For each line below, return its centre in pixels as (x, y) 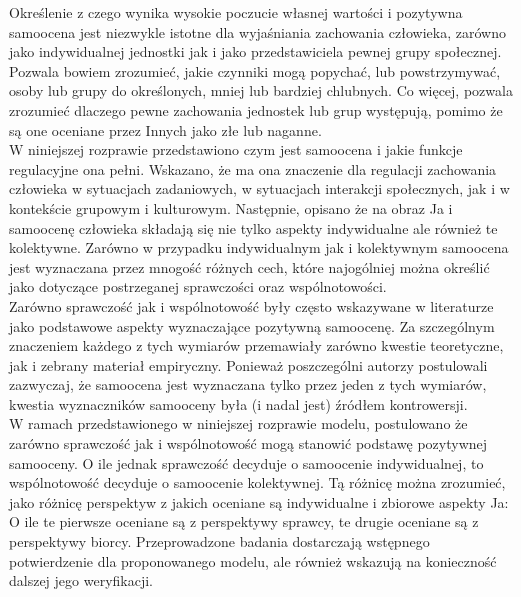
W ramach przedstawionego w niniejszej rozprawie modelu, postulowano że (238, 423)
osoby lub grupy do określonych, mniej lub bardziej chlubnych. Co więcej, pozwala (261, 90)
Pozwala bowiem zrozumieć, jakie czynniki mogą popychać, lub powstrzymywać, (255, 70)
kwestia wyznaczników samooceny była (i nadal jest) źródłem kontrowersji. (238, 403)
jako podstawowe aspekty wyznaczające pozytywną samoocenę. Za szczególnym (252, 325)
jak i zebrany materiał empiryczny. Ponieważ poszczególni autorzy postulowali (248, 364)
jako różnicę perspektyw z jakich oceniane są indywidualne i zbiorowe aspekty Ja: (259, 501)
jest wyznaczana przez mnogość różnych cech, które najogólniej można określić (249, 266)
